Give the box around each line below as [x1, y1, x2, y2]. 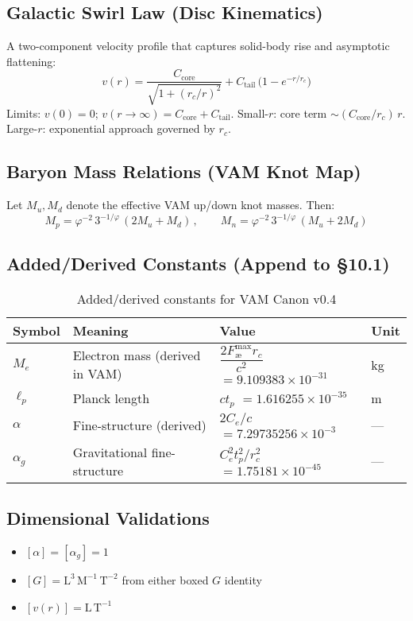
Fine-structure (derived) [72, 416, 206, 435]
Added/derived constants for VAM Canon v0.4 [76, 289, 337, 308]
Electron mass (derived [72, 346, 201, 365]
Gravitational [72, 442, 148, 461]
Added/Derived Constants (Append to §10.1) [6, 251, 390, 276]
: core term [273, 104, 327, 121]
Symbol [13, 320, 60, 340]
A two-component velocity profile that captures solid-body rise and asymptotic [6, 37, 390, 54]
